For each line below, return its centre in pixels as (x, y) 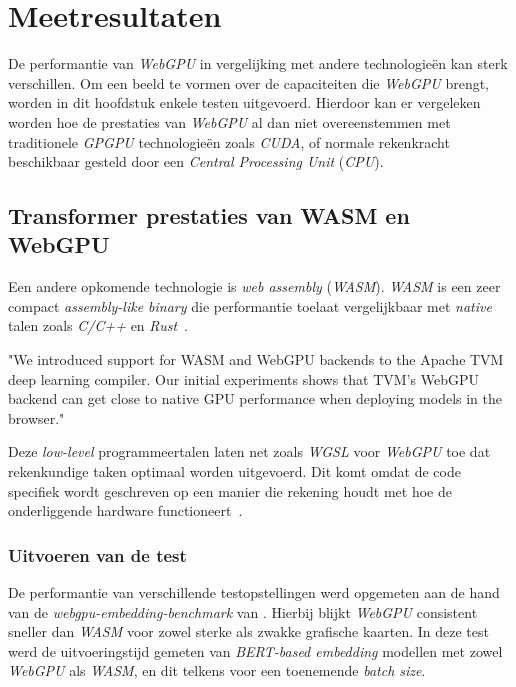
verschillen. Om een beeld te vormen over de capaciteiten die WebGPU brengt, (249, 82)
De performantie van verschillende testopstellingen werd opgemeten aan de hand (254, 592)
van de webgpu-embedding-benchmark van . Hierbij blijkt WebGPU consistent (243, 611)
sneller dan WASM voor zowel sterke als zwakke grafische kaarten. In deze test (248, 631)
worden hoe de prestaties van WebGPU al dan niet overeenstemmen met (229, 121)
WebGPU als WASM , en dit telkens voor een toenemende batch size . (217, 670)
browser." (36, 417)
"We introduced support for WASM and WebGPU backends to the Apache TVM (256, 359)
